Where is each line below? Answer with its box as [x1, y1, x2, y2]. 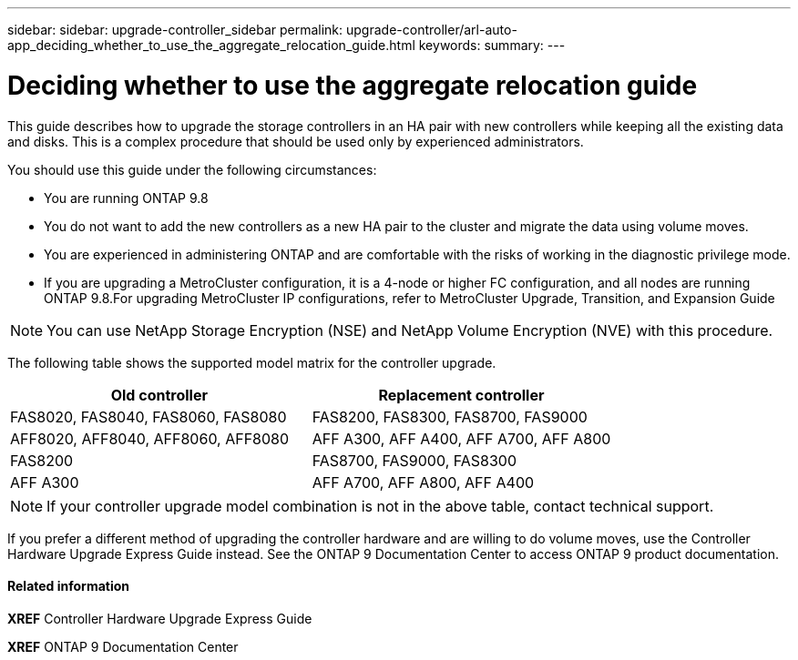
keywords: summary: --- [418, 37, 566, 53]
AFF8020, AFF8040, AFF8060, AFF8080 [10, 429, 290, 448]
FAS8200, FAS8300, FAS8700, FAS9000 [312, 407, 588, 426]
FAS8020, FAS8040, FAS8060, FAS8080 [10, 407, 287, 426]
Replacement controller [378, 385, 545, 404]
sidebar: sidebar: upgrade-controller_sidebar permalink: [7, 22, 343, 37]
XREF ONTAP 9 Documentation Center [7, 638, 239, 655]
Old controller [110, 385, 208, 404]
